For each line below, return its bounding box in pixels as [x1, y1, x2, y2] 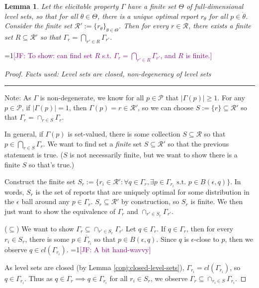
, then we [225, 233, 253, 244]
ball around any [21, 196, 70, 207]
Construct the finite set [4, 176, 76, 186]
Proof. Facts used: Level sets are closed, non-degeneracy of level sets [4, 68, 211, 78]
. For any [217, 92, 245, 103]
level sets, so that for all [4, 10, 78, 21]
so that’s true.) [29, 159, 75, 169]
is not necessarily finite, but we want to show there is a [70, 149, 238, 160]
